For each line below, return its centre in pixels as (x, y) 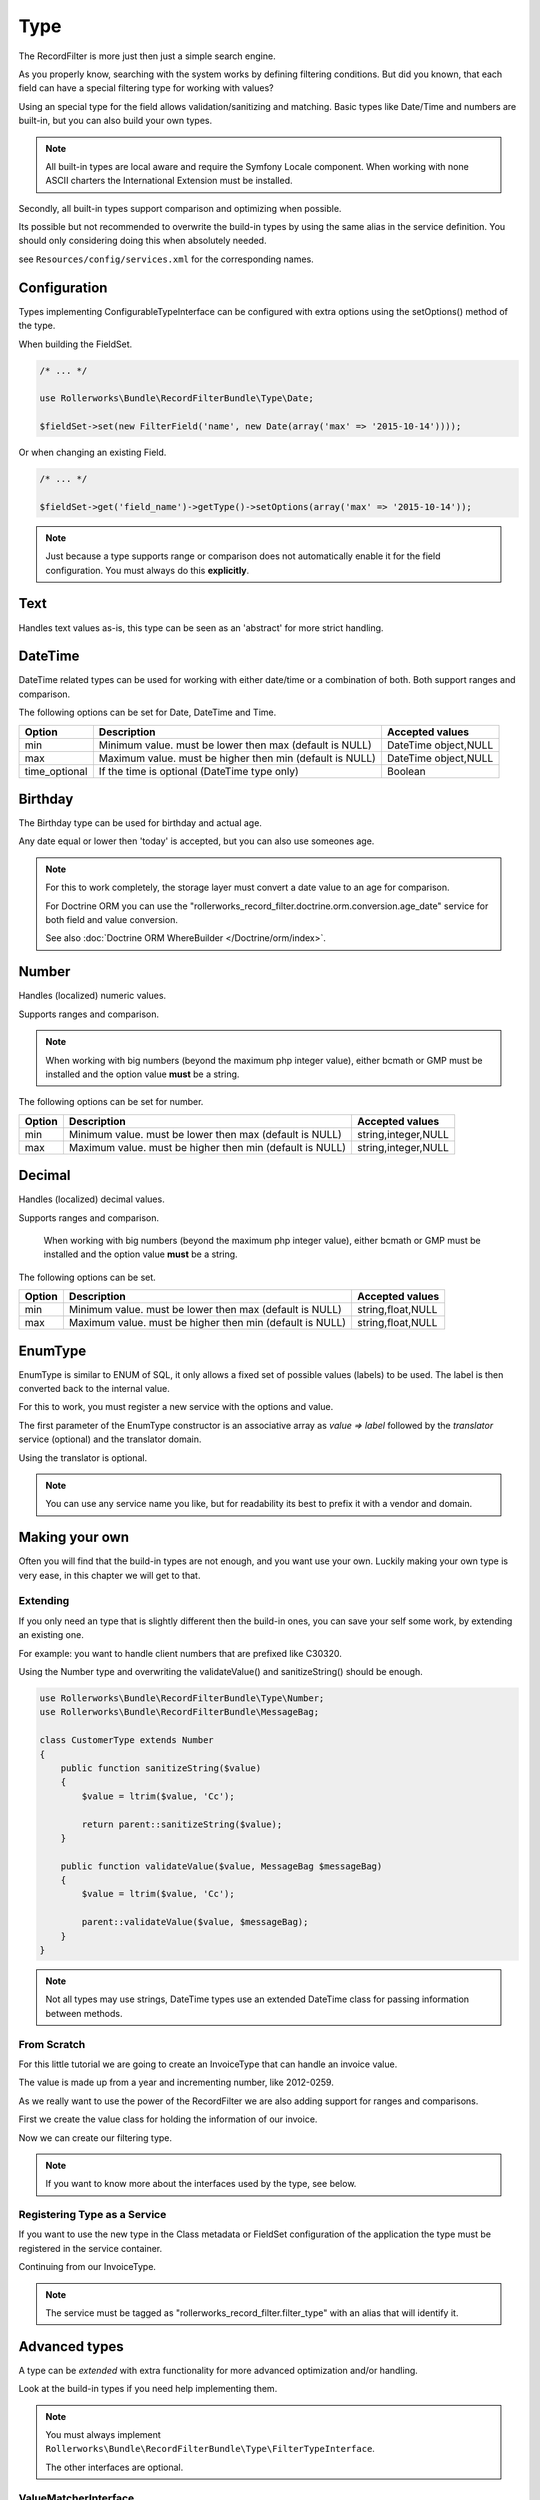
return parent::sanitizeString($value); (182, 1824)
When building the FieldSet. (75, 344)
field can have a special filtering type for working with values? (146, 88)
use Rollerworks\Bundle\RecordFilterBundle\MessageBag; (179, 1712)
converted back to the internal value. (94, 1389)
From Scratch (52, 2044)
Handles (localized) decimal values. (91, 1199)
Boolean (406, 771)
